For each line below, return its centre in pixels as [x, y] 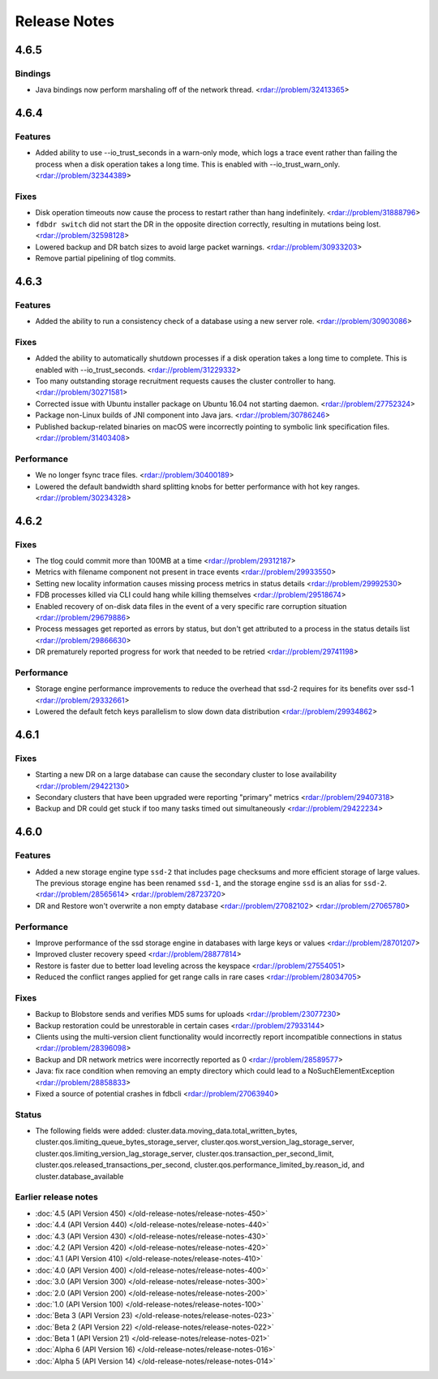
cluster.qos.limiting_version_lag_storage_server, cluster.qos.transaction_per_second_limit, [185, 1153]
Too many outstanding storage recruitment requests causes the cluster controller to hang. [185, 381]
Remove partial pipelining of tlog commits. [105, 258]
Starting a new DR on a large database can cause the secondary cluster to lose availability [186, 775]
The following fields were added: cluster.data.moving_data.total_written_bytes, [166, 1131]
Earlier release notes [57, 1197]
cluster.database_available [79, 1176]
